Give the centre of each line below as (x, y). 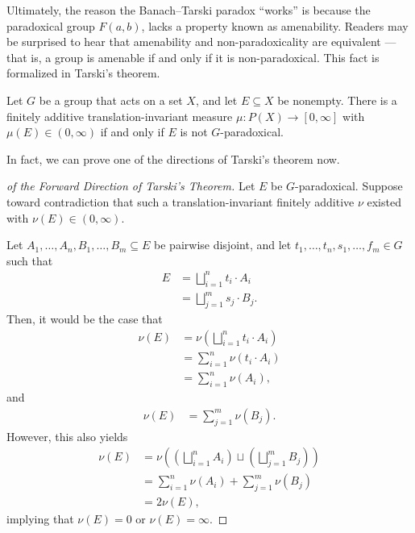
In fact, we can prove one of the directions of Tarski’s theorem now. (173, 158)
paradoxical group (51, 25)
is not (194, 132)
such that (30, 260)
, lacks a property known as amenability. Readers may (275, 25)
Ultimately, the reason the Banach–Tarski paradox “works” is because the (189, 10)
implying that (40, 519)
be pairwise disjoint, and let (223, 245)
